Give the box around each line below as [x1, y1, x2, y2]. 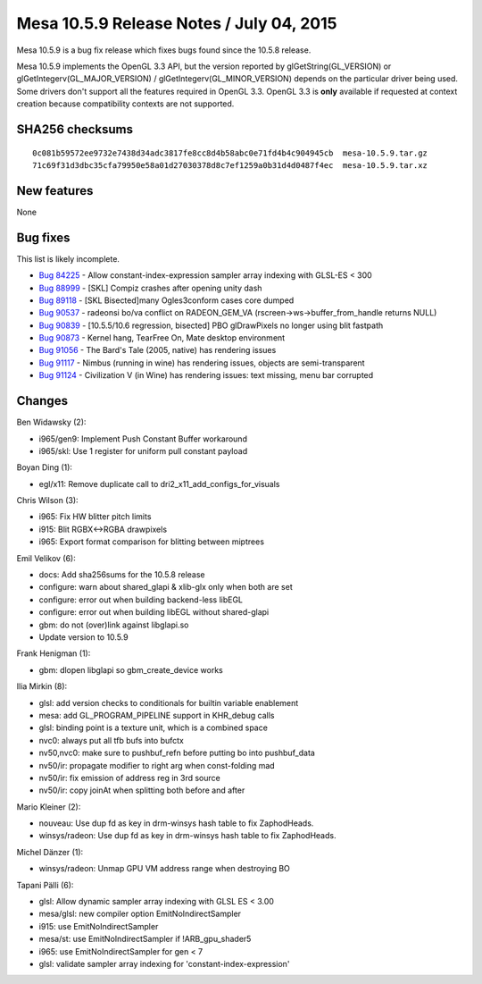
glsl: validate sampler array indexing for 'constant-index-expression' [38, 958, 290, 969]
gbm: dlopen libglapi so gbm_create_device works [38, 664, 223, 675]
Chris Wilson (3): [16, 495, 79, 506]
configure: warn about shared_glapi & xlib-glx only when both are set [38, 582, 294, 593]
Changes [16, 393, 69, 408]
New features [16, 183, 94, 198]
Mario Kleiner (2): [16, 801, 81, 812]
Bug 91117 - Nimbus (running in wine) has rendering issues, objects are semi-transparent [38, 357, 365, 368]
